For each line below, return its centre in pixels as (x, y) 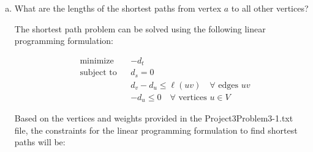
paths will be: (40, 142)
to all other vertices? (270, 8)
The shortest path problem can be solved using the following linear (140, 28)
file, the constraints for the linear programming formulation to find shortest (156, 130)
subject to (98, 73)
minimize (97, 61)
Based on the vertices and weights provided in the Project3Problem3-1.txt (154, 118)
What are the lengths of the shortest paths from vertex (118, 8)
